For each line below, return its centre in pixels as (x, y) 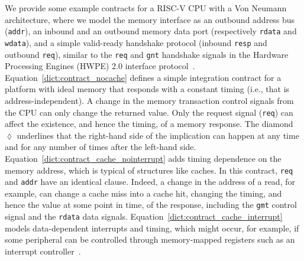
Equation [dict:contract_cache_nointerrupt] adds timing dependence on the (143, 158)
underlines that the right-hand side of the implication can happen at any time (158, 135)
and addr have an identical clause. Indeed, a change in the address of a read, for (150, 182)
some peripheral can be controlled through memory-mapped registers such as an (150, 239)
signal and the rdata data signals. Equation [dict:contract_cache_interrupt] (144, 216)
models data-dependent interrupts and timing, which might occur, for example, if (152, 228)
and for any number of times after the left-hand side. (101, 147)
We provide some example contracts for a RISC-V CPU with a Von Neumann (146, 8)
